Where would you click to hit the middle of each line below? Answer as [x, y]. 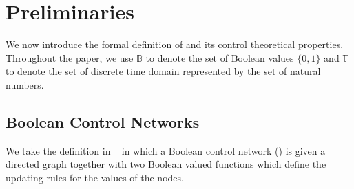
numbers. [25, 84]
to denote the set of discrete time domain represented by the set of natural [163, 71]
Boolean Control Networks [103, 121]
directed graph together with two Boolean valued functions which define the [166, 164]
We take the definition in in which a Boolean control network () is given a [166, 150]
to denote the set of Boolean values [220, 57]
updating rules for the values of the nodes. [95, 177]
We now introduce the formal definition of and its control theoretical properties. [175, 44]
